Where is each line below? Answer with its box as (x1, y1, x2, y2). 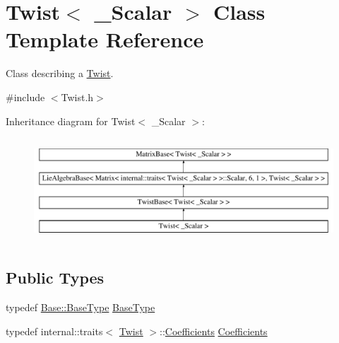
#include (6, 89, 45, 104)
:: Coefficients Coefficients (160, 323, 268, 338)
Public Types (6, 267, 105, 289)
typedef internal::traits (6, 323, 103, 338)
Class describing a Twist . (6, 66, 114, 81)
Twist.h (61, 89, 94, 104)
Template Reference (6, 25, 204, 54)
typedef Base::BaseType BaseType (6, 299, 155, 314)
